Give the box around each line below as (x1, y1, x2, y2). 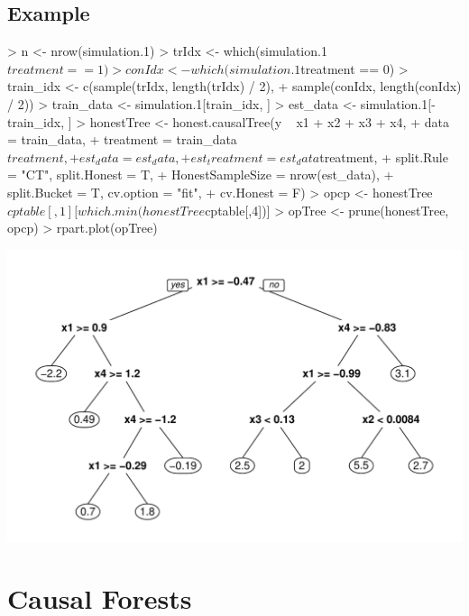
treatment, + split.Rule (319, 147, 448, 166)
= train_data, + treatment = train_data (7, 130, 237, 149)
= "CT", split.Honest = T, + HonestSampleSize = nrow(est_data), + (7, 165, 394, 184)
